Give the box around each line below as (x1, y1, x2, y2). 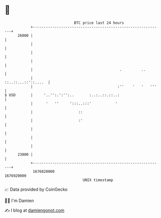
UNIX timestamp (82, 177, 113, 183)
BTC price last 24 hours (74, 20, 124, 25)
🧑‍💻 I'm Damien (4, 198, 34, 203)
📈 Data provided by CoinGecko (4, 186, 68, 192)
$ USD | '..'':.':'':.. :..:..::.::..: (4, 92, 120, 98)
